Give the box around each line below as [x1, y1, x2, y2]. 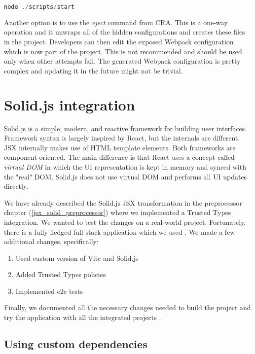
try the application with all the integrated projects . [4, 312, 161, 322]
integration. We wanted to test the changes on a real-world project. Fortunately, [4, 216, 246, 227]
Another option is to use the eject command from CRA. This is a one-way [4, 17, 228, 27]
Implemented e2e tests [15, 285, 83, 296]
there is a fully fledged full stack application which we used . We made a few [4, 226, 235, 237]
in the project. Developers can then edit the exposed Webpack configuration [4, 36, 234, 47]
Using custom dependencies [4, 336, 147, 352]
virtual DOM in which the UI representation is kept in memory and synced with [4, 161, 246, 172]
